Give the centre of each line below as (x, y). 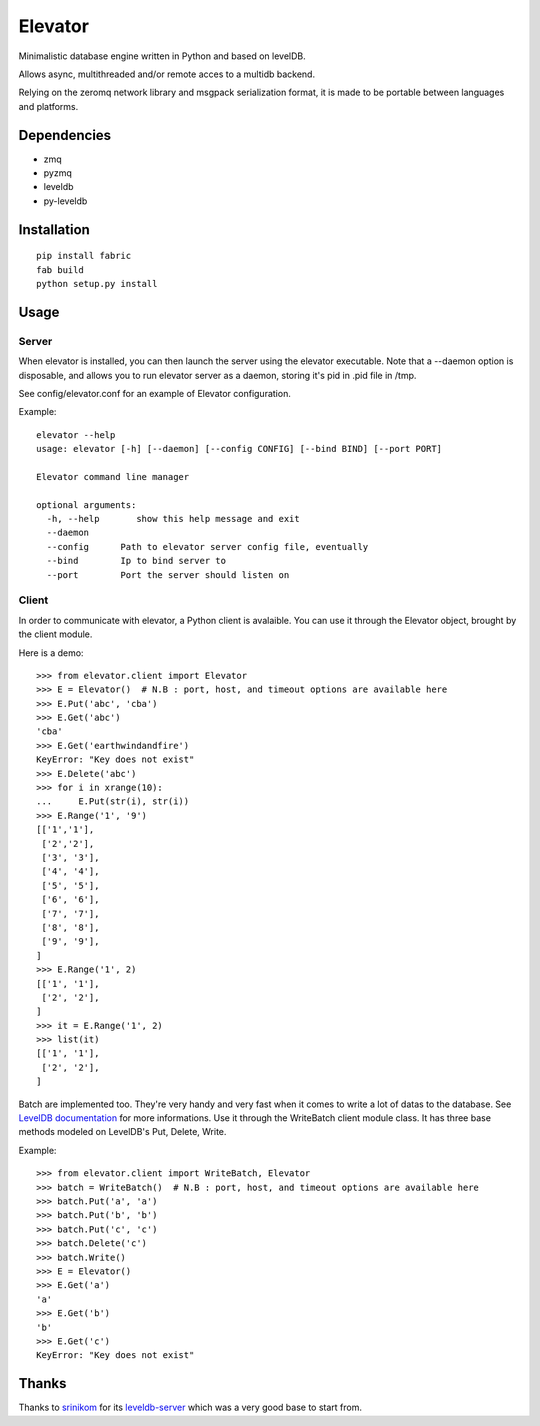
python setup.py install (97, 283)
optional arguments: (86, 504)
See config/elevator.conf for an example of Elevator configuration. (155, 393)
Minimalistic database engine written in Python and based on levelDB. (162, 56)
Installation (54, 229)
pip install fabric (84, 256)
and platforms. (48, 106)
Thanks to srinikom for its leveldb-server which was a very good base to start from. (190, 1407)
